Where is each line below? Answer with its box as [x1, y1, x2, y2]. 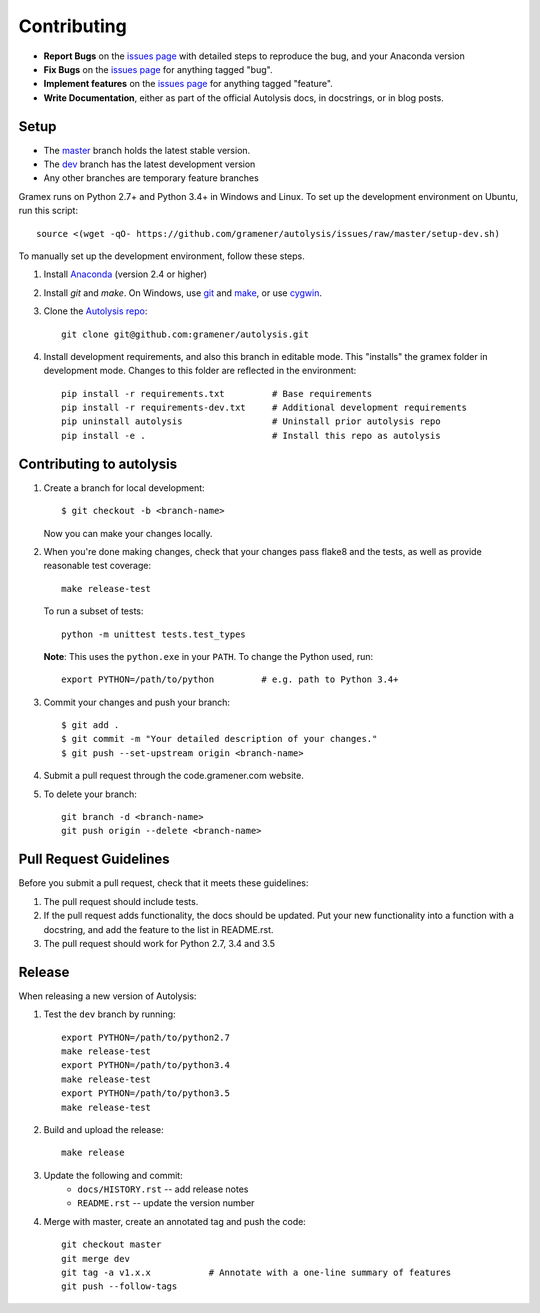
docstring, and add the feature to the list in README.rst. [43, 923, 274, 935]
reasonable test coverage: [43, 560, 152, 572]
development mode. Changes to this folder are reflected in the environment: [43, 365, 357, 377]
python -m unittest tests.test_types [61, 628, 247, 640]
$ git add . [61, 720, 120, 731]
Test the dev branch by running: [43, 1008, 176, 1020]
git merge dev [61, 1253, 130, 1264]
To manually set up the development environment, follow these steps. [18, 250, 305, 262]
